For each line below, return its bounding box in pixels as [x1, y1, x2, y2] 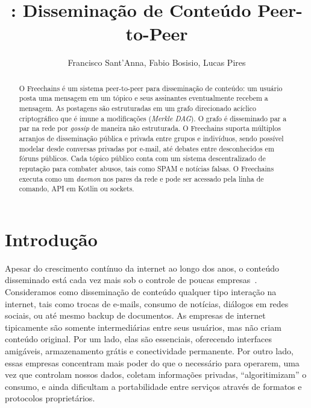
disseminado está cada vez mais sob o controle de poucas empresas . [5, 273, 257, 286]
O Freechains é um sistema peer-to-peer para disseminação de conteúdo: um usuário [19, 83, 283, 93]
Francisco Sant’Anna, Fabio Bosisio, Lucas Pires [68, 56, 246, 69]
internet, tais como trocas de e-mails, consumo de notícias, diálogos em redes [5, 297, 289, 310]
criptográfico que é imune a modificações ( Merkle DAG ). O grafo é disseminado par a [19, 113, 287, 123]
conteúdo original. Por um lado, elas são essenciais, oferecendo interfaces [5, 333, 272, 345]
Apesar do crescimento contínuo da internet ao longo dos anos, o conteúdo [5, 261, 280, 274]
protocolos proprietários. [5, 392, 95, 404]
